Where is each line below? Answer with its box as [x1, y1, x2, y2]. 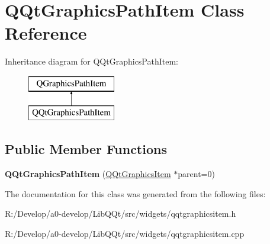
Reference [5, 21, 87, 45]
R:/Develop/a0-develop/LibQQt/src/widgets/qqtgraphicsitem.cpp [5, 227, 245, 240]
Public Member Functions [5, 140, 167, 158]
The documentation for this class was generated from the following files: [5, 187, 266, 200]
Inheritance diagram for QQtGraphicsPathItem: [5, 55, 179, 68]
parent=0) [178, 168, 215, 180]
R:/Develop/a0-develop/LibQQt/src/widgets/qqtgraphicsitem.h [5, 207, 236, 220]
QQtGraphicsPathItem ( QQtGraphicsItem [5, 168, 171, 180]
